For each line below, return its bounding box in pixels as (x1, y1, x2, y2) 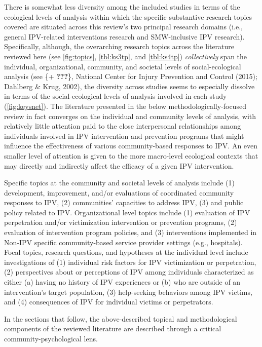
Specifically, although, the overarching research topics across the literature (4, 41, 235, 52)
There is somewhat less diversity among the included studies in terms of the (4, 2, 240, 12)
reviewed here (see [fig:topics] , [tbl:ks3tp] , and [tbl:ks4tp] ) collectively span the (4, 51, 247, 61)
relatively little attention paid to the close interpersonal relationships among (4, 121, 241, 131)
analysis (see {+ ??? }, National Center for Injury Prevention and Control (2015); (4, 71, 257, 82)
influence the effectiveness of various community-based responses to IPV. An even (4, 140, 258, 151)
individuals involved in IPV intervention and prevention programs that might (4, 130, 244, 141)
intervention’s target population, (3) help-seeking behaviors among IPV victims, (4, 286, 252, 297)
